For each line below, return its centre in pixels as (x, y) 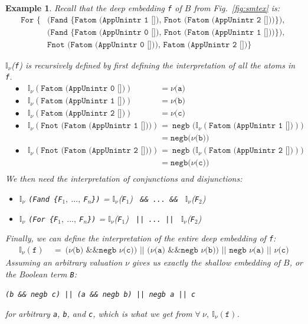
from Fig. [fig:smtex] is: (237, 8)
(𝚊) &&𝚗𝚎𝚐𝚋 (176, 250)
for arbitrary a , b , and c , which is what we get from (99, 313)
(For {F (43, 219)
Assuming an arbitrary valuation (64, 262)
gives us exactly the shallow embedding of (206, 262)
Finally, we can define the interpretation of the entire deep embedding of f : (141, 238)
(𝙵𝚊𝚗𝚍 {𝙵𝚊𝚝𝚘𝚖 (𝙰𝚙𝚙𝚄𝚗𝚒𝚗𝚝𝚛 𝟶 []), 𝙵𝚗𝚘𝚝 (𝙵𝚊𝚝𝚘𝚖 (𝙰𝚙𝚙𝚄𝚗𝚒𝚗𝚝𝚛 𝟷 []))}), (166, 32)
